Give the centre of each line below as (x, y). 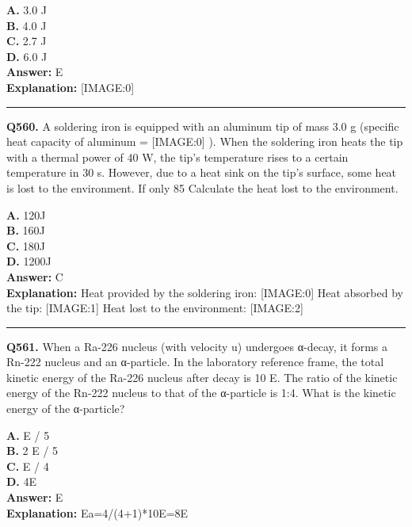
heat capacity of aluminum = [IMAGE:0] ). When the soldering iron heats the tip (205, 141)
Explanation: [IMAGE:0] (71, 87)
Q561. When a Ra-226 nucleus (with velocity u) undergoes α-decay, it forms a (197, 346)
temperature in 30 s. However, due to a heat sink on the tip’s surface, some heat (202, 172)
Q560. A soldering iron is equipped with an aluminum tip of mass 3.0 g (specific (203, 126)
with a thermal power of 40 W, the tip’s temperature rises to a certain (177, 157)
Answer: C (35, 276)
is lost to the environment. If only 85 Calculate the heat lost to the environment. (202, 187)
